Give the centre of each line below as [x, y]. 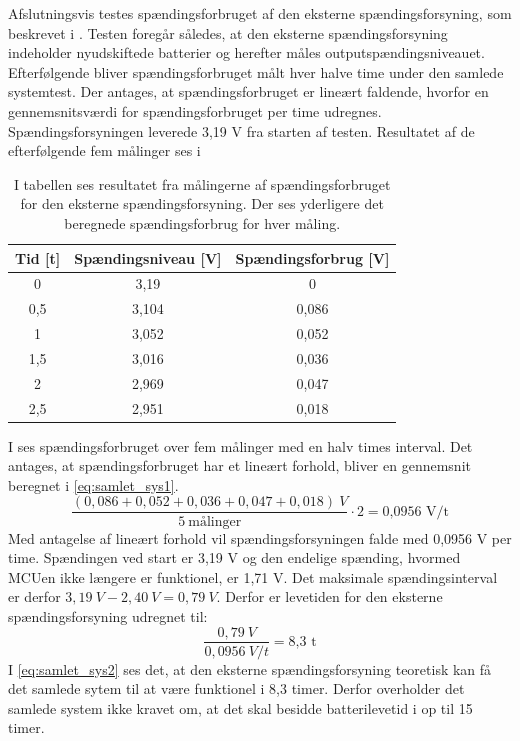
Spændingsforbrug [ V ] [312, 257]
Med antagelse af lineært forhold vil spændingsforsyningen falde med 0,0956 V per [260, 537]
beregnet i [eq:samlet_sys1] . [93, 484]
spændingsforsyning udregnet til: [108, 615]
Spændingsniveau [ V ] [148, 257]
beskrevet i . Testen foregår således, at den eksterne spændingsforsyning [228, 32]
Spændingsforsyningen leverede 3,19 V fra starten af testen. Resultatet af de [241, 130]
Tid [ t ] [38, 257]
